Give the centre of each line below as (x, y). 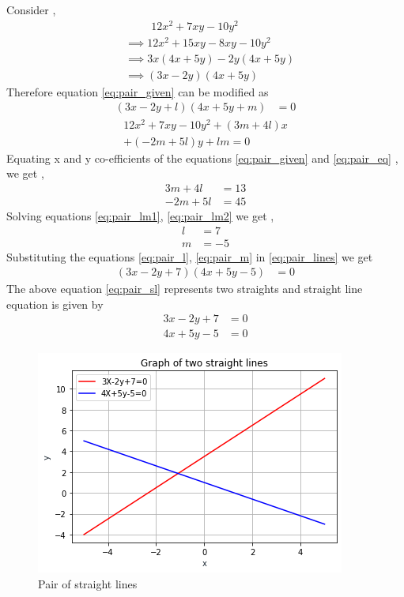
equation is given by (55, 304)
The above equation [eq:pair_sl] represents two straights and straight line (185, 289)
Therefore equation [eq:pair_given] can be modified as (138, 91)
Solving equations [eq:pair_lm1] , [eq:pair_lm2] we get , (140, 215)
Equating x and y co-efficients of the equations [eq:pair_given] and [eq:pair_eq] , (202, 158)
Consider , (31, 9)
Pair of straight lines (88, 584)
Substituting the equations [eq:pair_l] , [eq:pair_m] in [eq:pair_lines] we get (190, 256)
